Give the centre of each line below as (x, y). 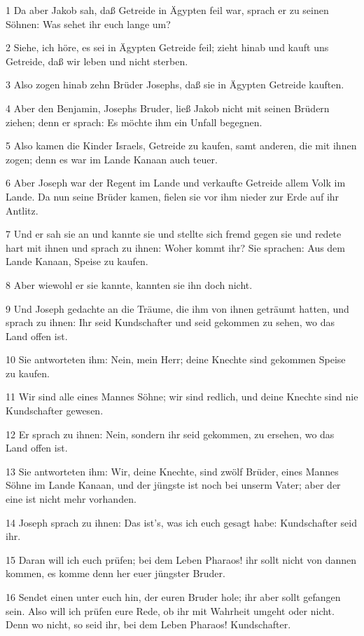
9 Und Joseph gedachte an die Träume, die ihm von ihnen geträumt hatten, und (177, 308)
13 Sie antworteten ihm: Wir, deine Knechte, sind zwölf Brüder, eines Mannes (172, 471)
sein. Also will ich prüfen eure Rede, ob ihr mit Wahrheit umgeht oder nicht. (170, 610)
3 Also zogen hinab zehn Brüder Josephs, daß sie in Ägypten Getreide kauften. (175, 84)
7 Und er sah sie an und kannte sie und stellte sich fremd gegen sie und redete (174, 234)
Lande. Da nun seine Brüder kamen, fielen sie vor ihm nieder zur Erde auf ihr (173, 196)
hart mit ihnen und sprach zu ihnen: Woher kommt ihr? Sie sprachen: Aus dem (176, 247)
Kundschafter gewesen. (55, 411)
